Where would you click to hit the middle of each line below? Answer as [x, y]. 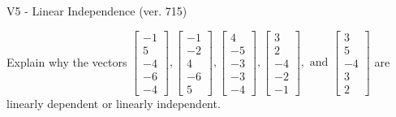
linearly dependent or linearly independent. [114, 103]
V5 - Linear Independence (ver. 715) [97, 11]
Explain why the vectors [67, 61]
